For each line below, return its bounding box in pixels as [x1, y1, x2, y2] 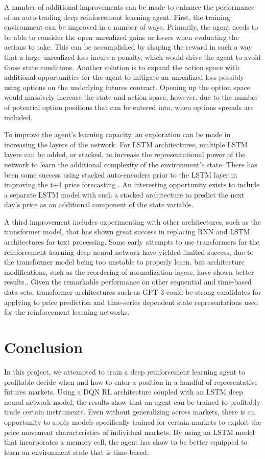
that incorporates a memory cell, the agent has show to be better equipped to [4, 436, 248, 447]
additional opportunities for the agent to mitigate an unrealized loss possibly [4, 72, 244, 82]
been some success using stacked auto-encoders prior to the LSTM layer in [4, 169, 237, 180]
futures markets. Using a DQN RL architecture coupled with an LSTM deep [4, 386, 243, 397]
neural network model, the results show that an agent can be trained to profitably [4, 396, 261, 407]
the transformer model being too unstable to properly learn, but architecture [4, 256, 245, 267]
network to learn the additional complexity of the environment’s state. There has [4, 159, 257, 169]
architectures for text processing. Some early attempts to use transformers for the [4, 236, 259, 247]
